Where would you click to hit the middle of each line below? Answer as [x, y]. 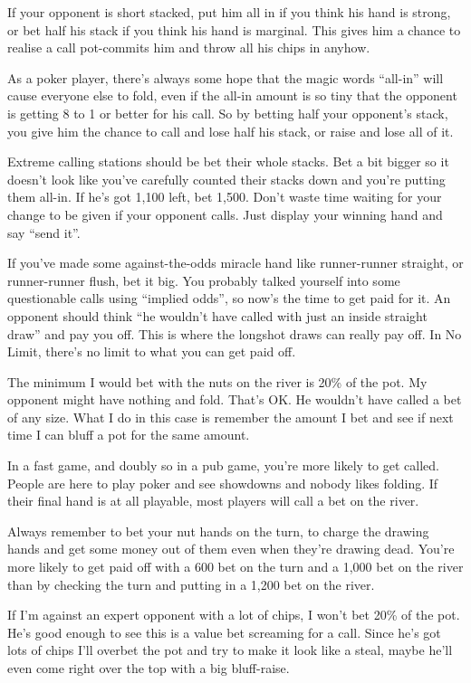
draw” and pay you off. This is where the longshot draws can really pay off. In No [235, 333]
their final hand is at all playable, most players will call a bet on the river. [213, 501]
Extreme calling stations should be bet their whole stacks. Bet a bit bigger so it [228, 161]
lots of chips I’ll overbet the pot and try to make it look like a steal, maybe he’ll [230, 650]
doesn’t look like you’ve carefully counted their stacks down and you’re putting [226, 179]
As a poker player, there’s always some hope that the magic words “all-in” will [226, 77]
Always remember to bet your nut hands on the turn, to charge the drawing [218, 531]
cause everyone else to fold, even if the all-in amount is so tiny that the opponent [232, 95]
